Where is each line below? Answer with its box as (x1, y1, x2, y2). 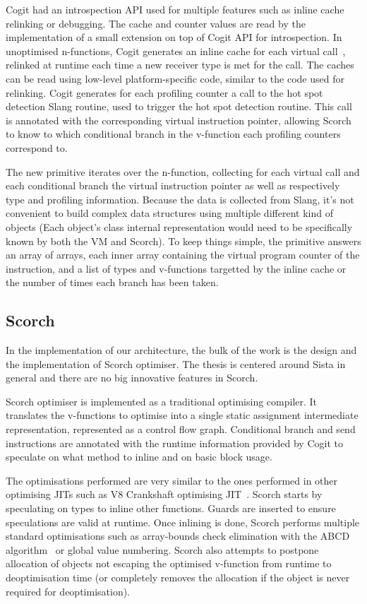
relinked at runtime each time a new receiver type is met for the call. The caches (6, 57, 354, 72)
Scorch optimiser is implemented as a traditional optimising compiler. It (6, 393, 318, 408)
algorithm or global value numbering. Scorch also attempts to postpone (6, 542, 319, 557)
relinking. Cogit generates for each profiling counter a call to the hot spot (6, 85, 323, 100)
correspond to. (6, 140, 68, 155)
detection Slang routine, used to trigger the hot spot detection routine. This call (6, 99, 352, 114)
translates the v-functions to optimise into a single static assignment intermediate (6, 408, 359, 422)
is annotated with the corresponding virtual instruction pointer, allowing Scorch (6, 112, 351, 127)
